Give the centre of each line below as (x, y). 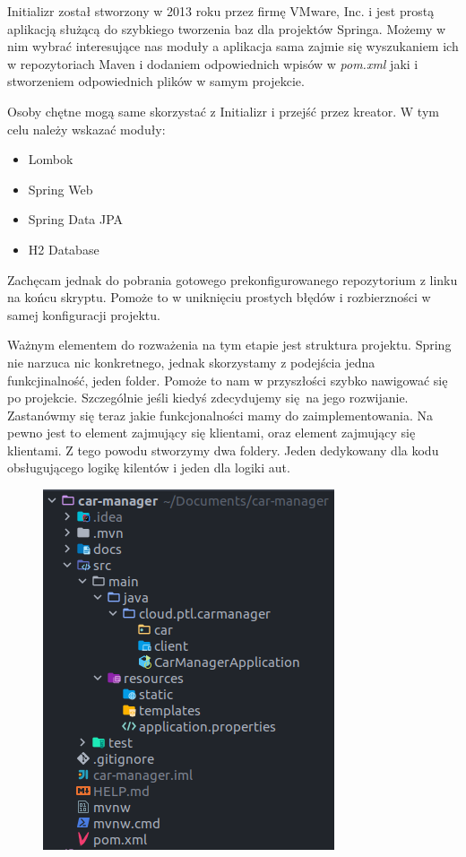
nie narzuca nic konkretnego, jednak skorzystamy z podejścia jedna (191, 362)
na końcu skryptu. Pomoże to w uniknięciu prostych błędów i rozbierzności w (219, 297)
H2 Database (64, 249)
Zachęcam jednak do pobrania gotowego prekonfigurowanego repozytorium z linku (233, 279)
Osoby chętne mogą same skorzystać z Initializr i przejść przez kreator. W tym (223, 111)
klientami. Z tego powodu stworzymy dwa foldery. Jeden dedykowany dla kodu (223, 450)
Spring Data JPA (76, 219)
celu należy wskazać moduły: (86, 129)
